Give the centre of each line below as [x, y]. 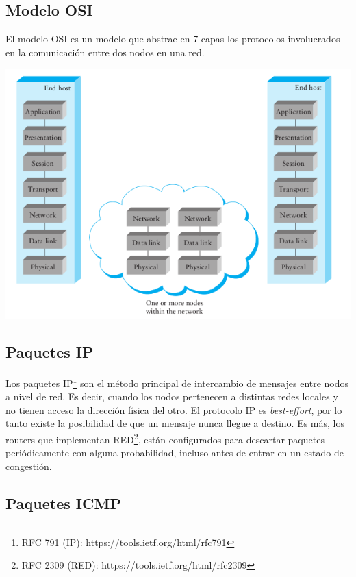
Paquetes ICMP [63, 503]
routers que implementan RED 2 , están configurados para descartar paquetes [165, 438]
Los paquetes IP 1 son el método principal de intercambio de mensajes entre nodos [177, 382]
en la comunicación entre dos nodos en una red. [105, 52]
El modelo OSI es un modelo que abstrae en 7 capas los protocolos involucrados [173, 39]
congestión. [29, 466]
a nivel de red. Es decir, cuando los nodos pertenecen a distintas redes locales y [172, 396]
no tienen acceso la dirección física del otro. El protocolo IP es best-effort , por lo [174, 409]
